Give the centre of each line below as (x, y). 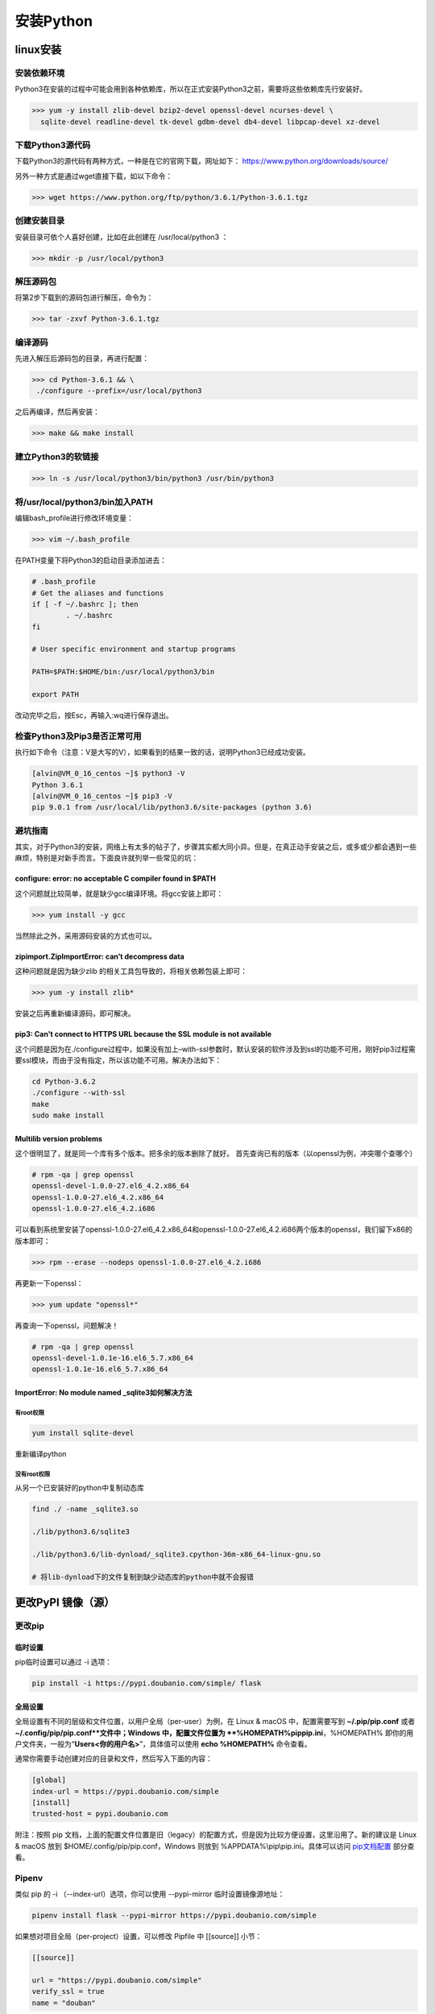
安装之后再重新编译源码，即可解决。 (75, 1013)
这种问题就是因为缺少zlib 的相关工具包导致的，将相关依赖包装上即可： (131, 972)
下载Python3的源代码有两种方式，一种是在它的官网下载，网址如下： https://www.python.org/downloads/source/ (201, 161)
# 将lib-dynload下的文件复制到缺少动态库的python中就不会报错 (143, 1577)
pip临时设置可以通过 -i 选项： (64, 1662)
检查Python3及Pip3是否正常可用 (78, 736)
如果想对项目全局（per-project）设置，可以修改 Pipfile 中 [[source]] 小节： (139, 1937)
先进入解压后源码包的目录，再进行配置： (82, 358)
